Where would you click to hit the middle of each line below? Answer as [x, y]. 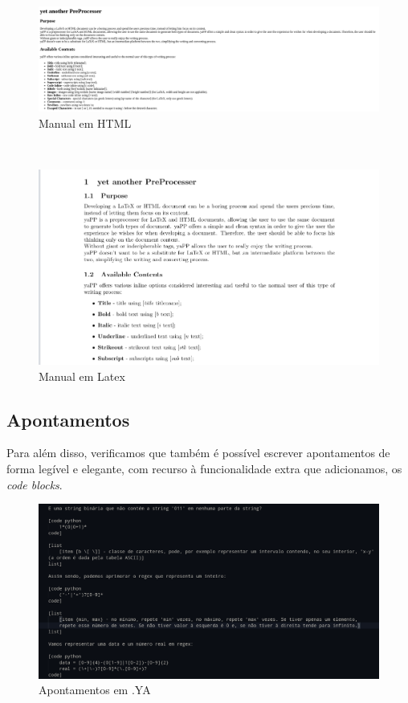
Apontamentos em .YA [95, 690]
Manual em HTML [85, 123]
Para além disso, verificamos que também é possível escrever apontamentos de [198, 453]
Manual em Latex [82, 376]
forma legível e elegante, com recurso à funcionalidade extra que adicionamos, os [204, 469]
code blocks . [35, 484]
